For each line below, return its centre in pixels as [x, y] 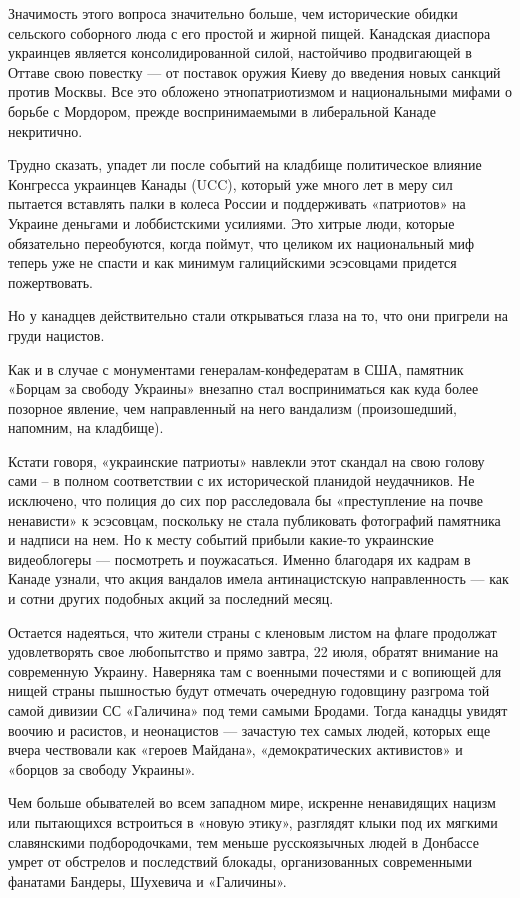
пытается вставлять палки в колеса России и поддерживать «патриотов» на [237, 203]
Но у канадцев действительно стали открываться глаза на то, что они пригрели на [258, 315]
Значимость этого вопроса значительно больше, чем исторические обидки [233, 13]
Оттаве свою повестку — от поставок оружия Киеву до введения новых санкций [254, 71]
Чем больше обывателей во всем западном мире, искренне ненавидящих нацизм [252, 802]
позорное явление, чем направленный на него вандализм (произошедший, [232, 407]
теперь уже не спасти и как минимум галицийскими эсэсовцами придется [232, 262]
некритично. [45, 130]
